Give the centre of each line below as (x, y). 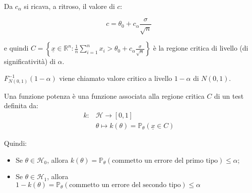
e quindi (16, 48)
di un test (229, 96)
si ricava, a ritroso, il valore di (69, 6)
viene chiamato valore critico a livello (116, 78)
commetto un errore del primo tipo (165, 161)
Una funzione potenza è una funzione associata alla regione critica (104, 96)
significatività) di (30, 61)
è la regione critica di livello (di (201, 48)
